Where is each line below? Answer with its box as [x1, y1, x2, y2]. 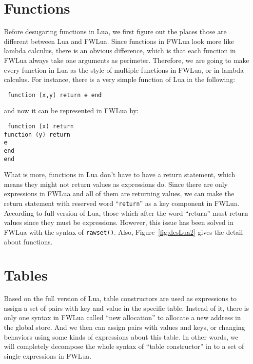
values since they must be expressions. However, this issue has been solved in [4, 217, 234, 227]
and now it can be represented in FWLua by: [4, 105, 139, 116]
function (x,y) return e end [7, 91, 102, 99]
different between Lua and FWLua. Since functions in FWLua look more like [4, 36, 234, 46]
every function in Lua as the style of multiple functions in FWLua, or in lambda [4, 64, 244, 75]
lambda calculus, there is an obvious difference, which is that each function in [4, 45, 236, 56]
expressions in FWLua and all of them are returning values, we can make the [4, 188, 234, 199]
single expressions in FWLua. [4, 350, 92, 361]
